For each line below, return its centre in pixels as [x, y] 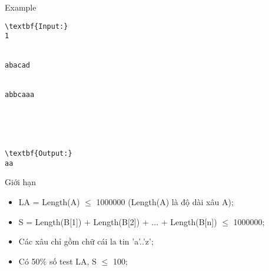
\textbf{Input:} [36, 26]
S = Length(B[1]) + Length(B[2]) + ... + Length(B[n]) [118, 221]
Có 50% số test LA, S [57, 261]
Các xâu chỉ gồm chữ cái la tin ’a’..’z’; [86, 241]
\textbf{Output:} [39, 154]
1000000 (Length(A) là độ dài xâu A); [165, 202]
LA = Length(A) [49, 202]
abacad [17, 66]
